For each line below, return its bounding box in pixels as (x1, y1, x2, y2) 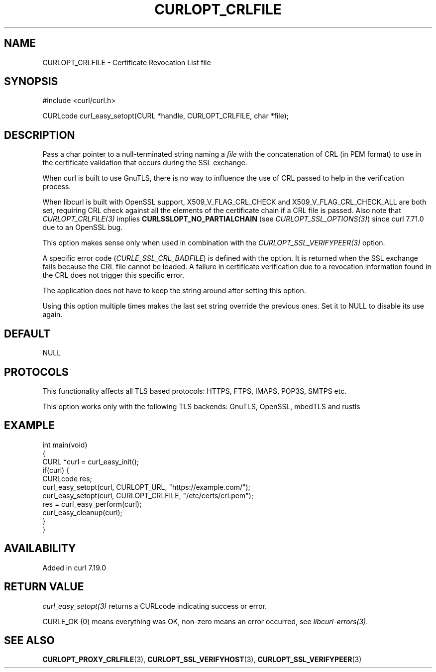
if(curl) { (42, 465, 70, 474)
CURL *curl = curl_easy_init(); (42, 457, 139, 466)
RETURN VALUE (4, 580, 84, 593)
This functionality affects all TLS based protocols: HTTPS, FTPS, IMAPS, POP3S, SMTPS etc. (42, 386, 347, 395)
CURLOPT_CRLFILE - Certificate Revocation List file (42, 58, 211, 67)
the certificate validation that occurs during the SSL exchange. (42, 158, 247, 167)
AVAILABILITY (4, 542, 76, 555)
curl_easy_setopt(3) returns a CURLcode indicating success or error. (42, 601, 267, 610)
